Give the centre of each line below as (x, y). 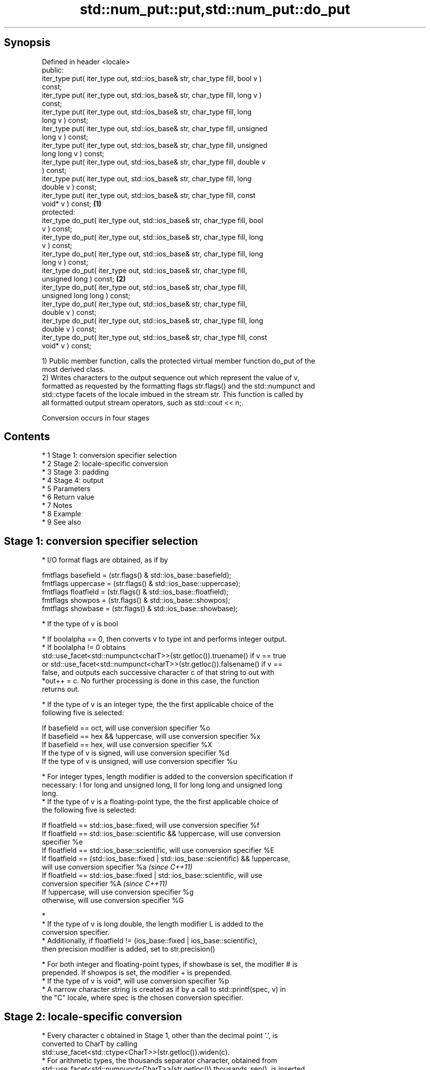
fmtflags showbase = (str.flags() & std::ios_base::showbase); (140, 609)
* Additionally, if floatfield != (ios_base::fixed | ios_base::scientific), (150, 941)
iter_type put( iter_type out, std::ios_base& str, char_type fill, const (149, 195)
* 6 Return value (68, 497)
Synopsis (27, 43)
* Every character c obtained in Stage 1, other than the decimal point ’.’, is (160, 1036)
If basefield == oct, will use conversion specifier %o (126, 728)
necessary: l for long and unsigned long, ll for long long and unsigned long (162, 785)
